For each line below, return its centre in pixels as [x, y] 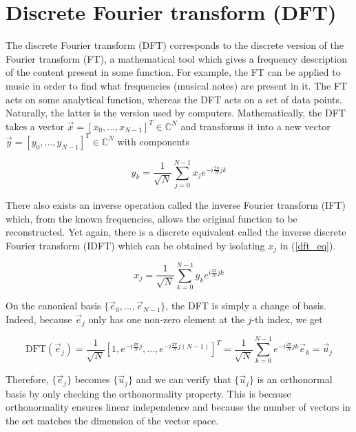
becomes [92, 379]
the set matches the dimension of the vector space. [112, 421]
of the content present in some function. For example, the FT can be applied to [173, 72]
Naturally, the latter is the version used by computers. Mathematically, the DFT [176, 113]
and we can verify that [184, 379]
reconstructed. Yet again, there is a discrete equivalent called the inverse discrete [176, 232]
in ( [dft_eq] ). [308, 245]
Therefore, [27, 379]
